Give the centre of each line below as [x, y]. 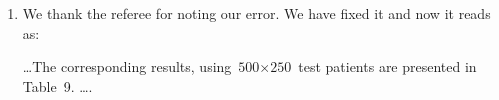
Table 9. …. [57, 85]
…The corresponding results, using [127, 66]
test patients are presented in [387, 66]
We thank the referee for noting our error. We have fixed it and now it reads [256, 13]
